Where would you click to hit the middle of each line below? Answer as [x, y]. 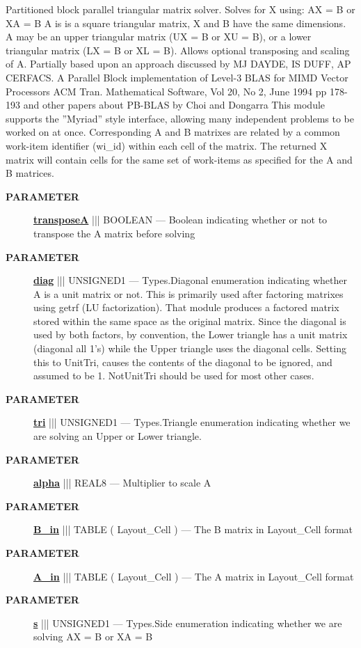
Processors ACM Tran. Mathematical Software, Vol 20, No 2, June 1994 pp [166, 91]
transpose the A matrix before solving [114, 233]
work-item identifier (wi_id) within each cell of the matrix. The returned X [167, 145]
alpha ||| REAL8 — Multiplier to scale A [122, 483]
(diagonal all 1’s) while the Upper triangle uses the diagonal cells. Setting [190, 348]
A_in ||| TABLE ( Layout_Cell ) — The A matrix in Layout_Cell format [194, 576]
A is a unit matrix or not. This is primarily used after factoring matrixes [188, 293]
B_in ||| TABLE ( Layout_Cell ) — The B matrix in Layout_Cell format [193, 529]
